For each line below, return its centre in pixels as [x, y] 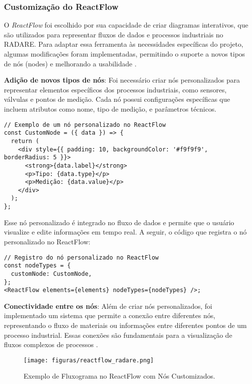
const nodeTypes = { [38, 266]
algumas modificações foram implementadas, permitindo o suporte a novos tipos [125, 54]
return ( [25, 141]
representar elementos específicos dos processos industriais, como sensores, [115, 89]
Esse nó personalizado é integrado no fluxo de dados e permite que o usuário [119, 222]
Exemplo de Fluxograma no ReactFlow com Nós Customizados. [119, 376]
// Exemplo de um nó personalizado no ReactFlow [85, 125]
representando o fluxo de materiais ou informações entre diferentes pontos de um [126, 325]
